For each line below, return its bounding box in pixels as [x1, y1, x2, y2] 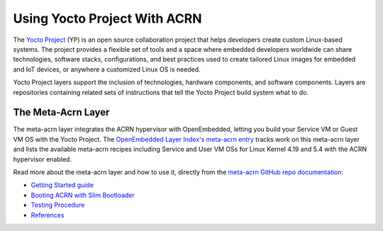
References [30, 210, 65, 219]
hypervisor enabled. [13, 154, 72, 163]
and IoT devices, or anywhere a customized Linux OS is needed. [13, 64, 201, 74]
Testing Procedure [30, 201, 85, 209]
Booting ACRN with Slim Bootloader [30, 191, 135, 199]
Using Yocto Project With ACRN [13, 11, 202, 26]
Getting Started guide [30, 181, 94, 189]
